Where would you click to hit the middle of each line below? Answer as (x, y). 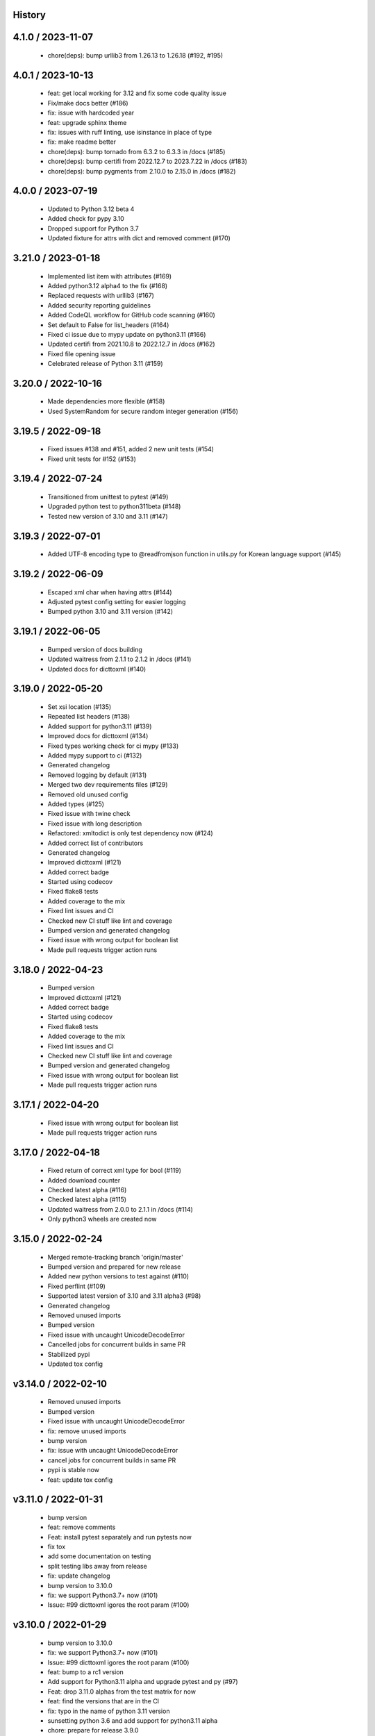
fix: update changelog (79, 1576)
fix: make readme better (82, 142)
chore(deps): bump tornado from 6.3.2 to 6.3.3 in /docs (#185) (136, 151)
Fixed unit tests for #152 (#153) (92, 459)
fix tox (57, 1547)
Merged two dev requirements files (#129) (108, 785)
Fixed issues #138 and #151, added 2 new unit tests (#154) (131, 449)
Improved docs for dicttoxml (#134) (98, 736)
